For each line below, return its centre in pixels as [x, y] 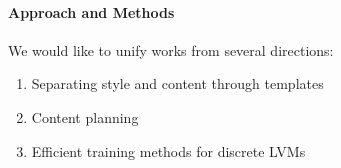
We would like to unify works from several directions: [171, 49]
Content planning [85, 116]
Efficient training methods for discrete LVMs [168, 150]
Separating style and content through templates [177, 83]
